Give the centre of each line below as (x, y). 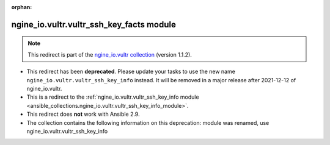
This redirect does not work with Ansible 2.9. (83, 114)
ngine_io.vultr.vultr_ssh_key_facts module (94, 24)
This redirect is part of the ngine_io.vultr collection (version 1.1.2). (110, 54)
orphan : (22, 7)
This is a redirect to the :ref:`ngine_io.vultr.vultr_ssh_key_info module (113, 97)
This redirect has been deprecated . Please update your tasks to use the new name (131, 72)
